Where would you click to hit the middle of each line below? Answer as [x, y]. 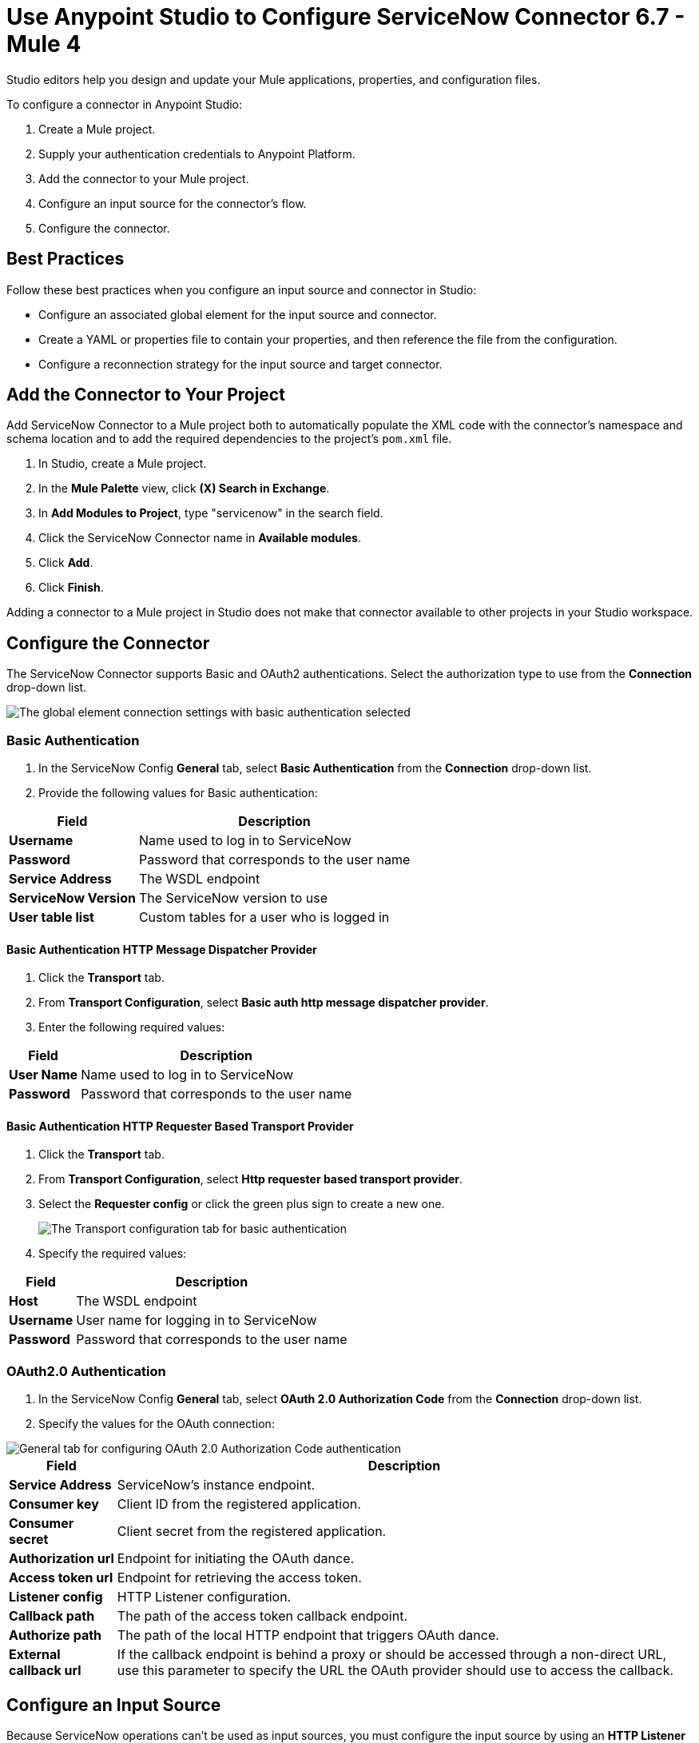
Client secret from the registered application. [252, 1532]
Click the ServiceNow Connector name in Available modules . [200, 538]
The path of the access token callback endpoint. [262, 1616]
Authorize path [56, 1635]
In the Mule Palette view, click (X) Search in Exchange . [184, 489]
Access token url [61, 1578]
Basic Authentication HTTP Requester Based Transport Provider [180, 1126]
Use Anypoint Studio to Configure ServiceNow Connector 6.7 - [346, 17]
